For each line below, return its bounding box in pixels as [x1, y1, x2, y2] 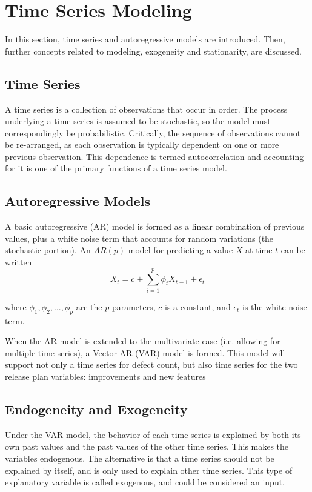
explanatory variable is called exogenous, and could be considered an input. [5, 476, 285, 488]
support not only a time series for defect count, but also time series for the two [5, 358, 298, 371]
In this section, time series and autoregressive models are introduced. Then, [5, 33, 285, 45]
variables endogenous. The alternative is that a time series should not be [5, 451, 274, 464]
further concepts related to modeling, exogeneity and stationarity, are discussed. [5, 44, 302, 57]
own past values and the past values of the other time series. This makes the [5, 440, 289, 453]
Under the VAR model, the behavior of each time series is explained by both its [5, 428, 301, 440]
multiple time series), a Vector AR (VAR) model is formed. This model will [5, 346, 285, 359]
